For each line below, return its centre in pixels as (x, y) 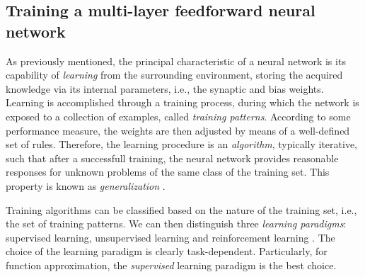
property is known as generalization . (86, 185)
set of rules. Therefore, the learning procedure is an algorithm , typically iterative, (181, 144)
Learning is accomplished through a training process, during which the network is (182, 102)
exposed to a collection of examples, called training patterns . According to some (178, 116)
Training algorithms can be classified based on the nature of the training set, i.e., (181, 209)
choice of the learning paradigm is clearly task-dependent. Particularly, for (167, 251)
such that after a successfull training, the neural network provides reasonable (172, 158)
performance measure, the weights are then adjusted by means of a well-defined (178, 130)
